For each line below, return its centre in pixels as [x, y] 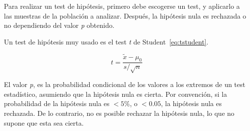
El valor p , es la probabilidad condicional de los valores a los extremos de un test [125, 84]
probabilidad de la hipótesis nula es [57, 103]
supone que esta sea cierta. [44, 122]
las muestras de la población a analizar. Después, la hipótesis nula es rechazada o [125, 15]
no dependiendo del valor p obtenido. [59, 25]
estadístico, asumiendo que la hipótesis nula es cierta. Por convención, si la [115, 94]
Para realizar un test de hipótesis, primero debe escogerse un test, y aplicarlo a [122, 6]
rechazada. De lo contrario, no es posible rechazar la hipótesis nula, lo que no [119, 113]
